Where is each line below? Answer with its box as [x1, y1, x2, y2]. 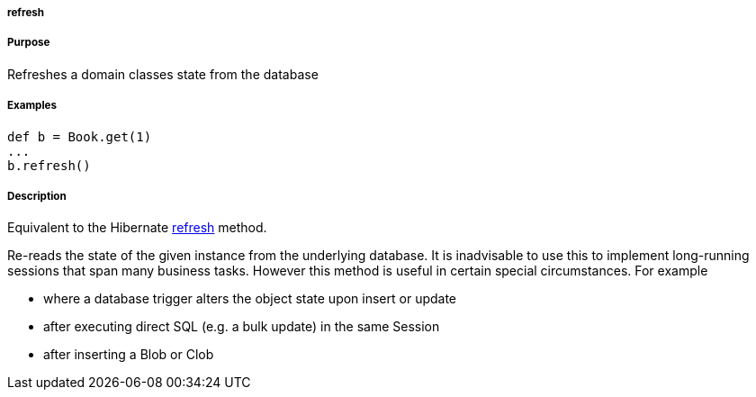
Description [7, 189, 67, 203]
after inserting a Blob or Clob [43, 347, 214, 363]
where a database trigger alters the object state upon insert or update [43, 291, 457, 307]
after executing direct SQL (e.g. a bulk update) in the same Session [43, 319, 440, 335]
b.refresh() [7, 158, 91, 173]
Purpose [7, 36, 50, 50]
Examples [7, 99, 57, 113]
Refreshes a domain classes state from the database [7, 66, 319, 82]
